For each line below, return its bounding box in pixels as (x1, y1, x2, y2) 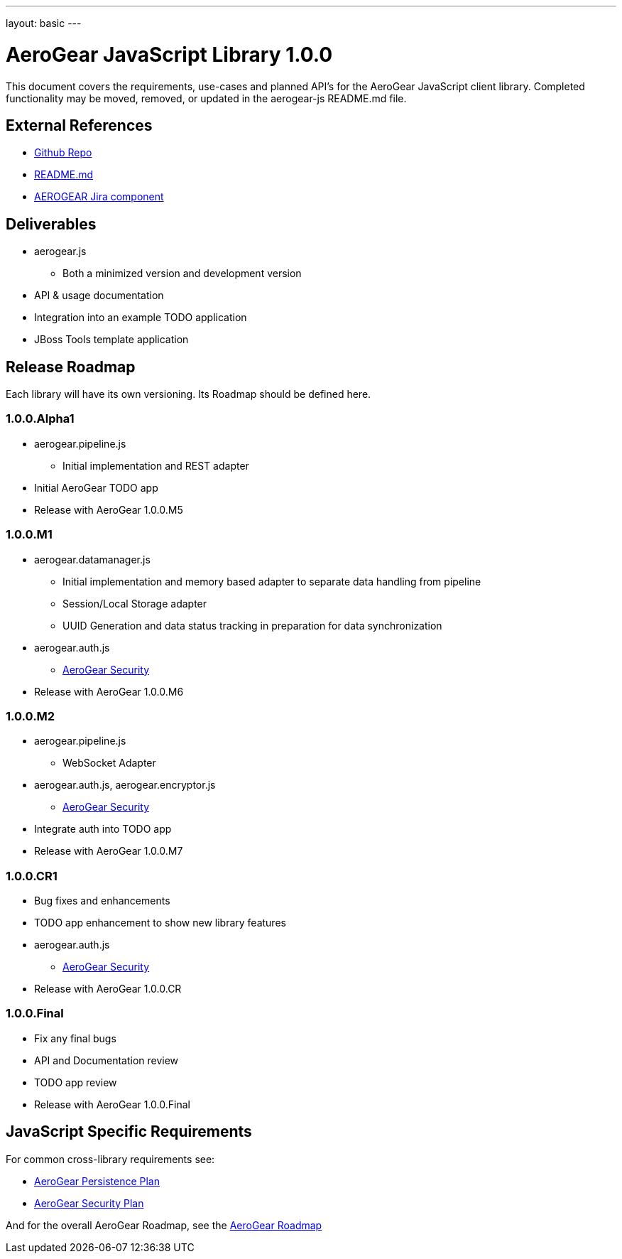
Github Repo (34, 146, 92, 159)
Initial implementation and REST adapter (62, 459, 249, 472)
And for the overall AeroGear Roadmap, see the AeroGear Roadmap (6, 1219, 322, 1231)
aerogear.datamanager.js (34, 553, 151, 566)
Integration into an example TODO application (34, 311, 247, 324)
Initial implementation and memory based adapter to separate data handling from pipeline (62, 575, 481, 588)
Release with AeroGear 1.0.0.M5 (34, 503, 183, 516)
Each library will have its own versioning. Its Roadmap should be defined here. (6, 388, 371, 401)
